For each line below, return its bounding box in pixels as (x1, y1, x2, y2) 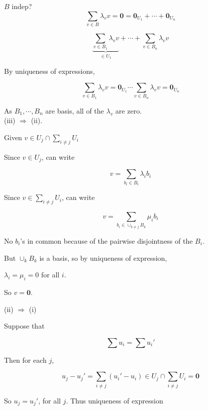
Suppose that (4, 321, 45, 331)
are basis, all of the (45, 105, 104, 116)
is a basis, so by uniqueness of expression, (39, 252, 167, 263)
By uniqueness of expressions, (4, 65, 95, 76)
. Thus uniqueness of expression (66, 395, 163, 405)
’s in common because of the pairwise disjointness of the (20, 236, 193, 246)
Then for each (4, 354, 47, 365)
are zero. (115, 105, 142, 116)
